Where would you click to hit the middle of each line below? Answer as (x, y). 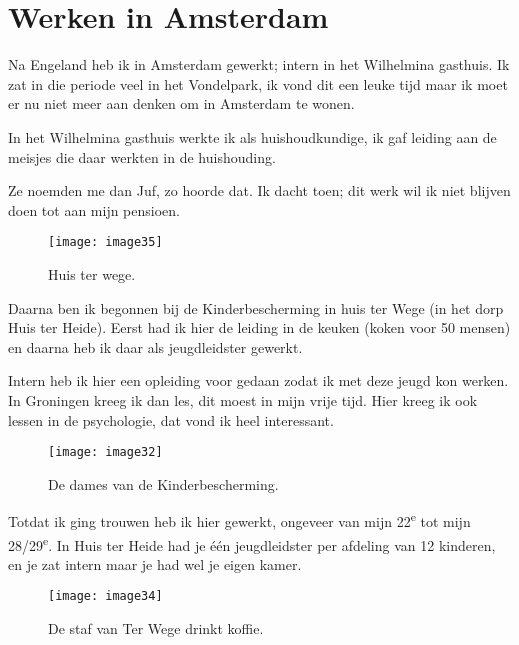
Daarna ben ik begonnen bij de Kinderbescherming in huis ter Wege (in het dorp (256, 307)
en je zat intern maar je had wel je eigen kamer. (155, 563)
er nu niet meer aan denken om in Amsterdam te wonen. (181, 103)
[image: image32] (105, 452)
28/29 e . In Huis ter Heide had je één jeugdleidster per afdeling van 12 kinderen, (252, 543)
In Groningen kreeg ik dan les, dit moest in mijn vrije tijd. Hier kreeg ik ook (243, 399)
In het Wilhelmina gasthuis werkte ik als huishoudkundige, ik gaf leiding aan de (252, 136)
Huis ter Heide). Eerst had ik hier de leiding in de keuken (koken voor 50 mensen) (259, 327)
